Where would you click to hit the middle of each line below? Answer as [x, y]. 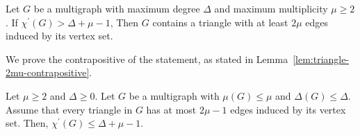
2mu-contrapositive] [48, 72]
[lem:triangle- [321, 58]
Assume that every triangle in [69, 109]
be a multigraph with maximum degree [117, 8]
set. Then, [27, 123]
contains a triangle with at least [220, 22]
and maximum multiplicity [271, 8]
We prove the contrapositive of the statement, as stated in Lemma [147, 58]
